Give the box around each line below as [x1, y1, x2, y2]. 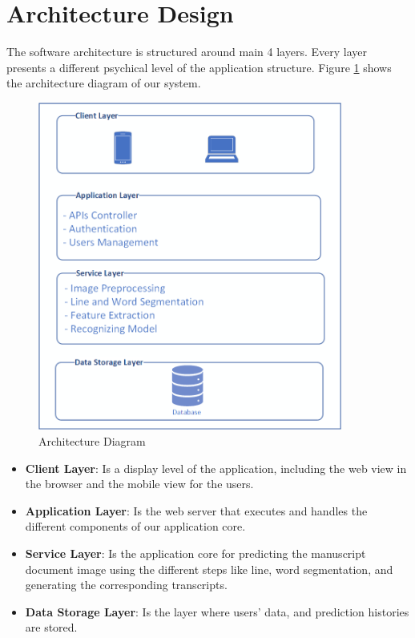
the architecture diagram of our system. [6, 75, 201, 91]
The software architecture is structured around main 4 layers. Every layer [6, 43, 368, 60]
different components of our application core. [25, 518, 246, 535]
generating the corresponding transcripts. [25, 576, 228, 593]
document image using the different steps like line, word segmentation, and [25, 560, 393, 577]
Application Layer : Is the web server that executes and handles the [25, 502, 368, 519]
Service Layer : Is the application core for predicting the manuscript [25, 544, 366, 561]
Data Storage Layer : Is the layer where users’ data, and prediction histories [25, 603, 409, 620]
